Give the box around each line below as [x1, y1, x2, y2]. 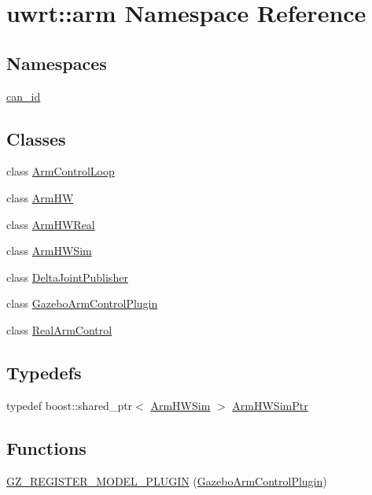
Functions [6, 435, 87, 460]
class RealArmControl [6, 321, 112, 338]
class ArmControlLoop [6, 163, 115, 179]
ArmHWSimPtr [232, 397, 308, 413]
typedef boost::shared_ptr [6, 397, 133, 413]
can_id [6, 87, 41, 104]
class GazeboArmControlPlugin [6, 295, 158, 312]
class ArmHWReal [6, 216, 95, 232]
